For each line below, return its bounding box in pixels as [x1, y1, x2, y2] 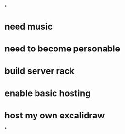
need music [4, 21, 53, 32]
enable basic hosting [4, 87, 91, 99]
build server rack [4, 66, 75, 77]
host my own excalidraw [4, 110, 105, 121]
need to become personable [4, 43, 120, 54]
